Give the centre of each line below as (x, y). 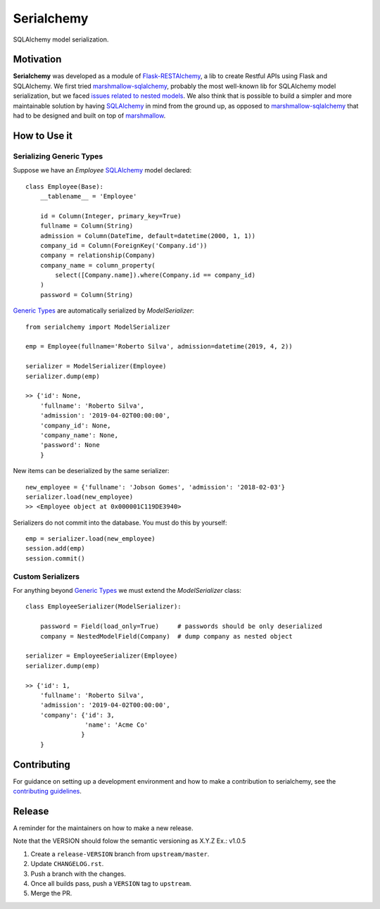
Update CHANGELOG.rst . (67, 864)
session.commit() (55, 558)
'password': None (70, 445)
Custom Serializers (46, 576)
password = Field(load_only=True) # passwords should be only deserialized (181, 626)
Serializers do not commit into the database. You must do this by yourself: (120, 522)
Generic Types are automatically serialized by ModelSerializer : (104, 311)
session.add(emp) (55, 548)
